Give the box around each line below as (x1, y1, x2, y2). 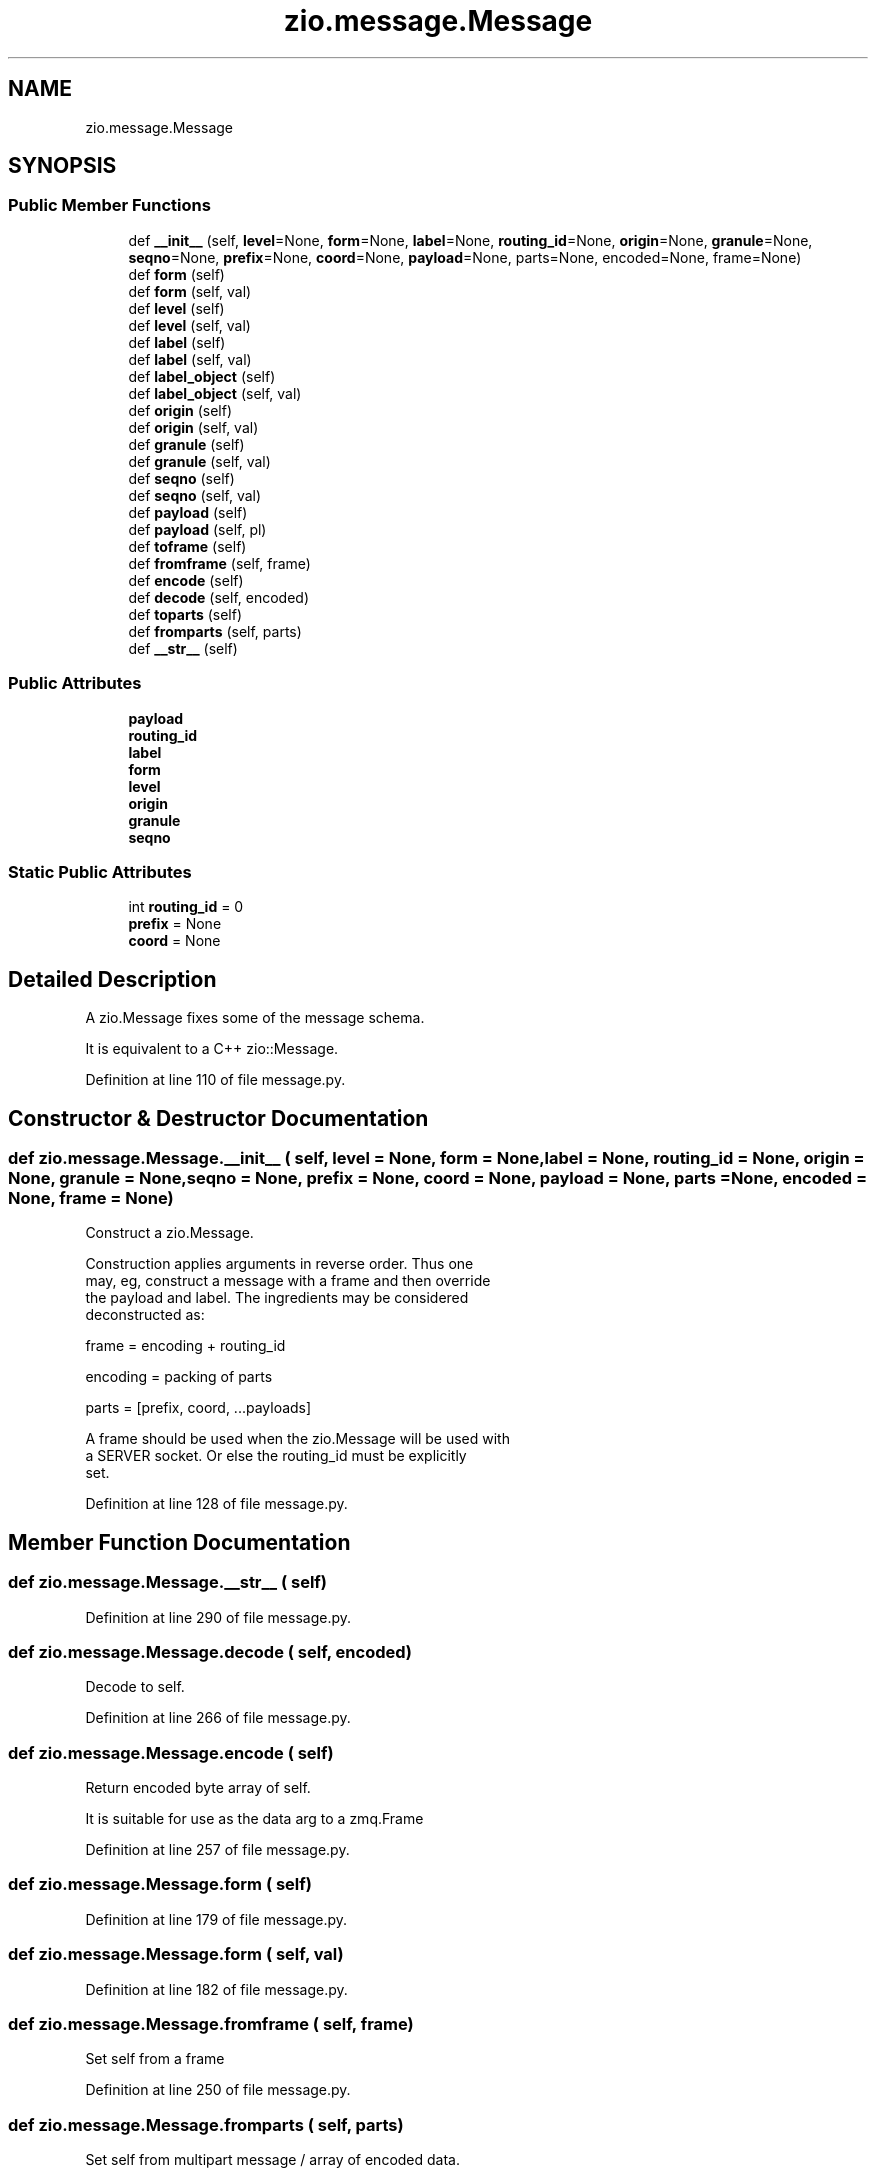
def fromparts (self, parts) (128, 622, 302, 640)
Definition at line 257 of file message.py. (85, 1841, 350, 1859)
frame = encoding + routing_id (85, 1337, 286, 1355)
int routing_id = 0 (128, 898, 244, 916)
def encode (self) (128, 571, 244, 589)
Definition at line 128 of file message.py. (85, 1495, 348, 1513)
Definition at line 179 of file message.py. (85, 1910, 348, 1928)
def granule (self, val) (128, 452, 271, 470)
